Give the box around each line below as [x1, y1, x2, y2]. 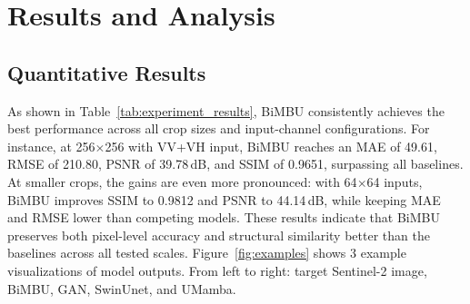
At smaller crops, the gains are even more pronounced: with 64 [7, 172, 357, 191]
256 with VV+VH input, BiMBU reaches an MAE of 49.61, [105, 136, 437, 155]
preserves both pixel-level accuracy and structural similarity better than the [7, 225, 430, 244]
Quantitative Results [7, 58, 206, 86]
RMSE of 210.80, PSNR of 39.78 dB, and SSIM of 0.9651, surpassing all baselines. [7, 154, 464, 173]
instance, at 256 [7, 136, 95, 155]
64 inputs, [366, 172, 423, 191]
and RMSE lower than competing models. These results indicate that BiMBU [7, 208, 440, 227]
